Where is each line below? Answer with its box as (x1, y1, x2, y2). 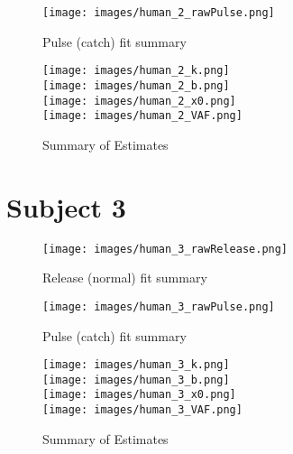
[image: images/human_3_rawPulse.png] (42, 300, 275, 313)
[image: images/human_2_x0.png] (42, 94, 236, 107)
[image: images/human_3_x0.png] (42, 388, 236, 402)
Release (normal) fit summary (42, 268, 207, 287)
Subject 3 (6, 188, 126, 225)
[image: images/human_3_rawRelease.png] (42, 242, 288, 255)
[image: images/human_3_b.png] (42, 373, 230, 386)
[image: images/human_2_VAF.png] (42, 109, 243, 123)
